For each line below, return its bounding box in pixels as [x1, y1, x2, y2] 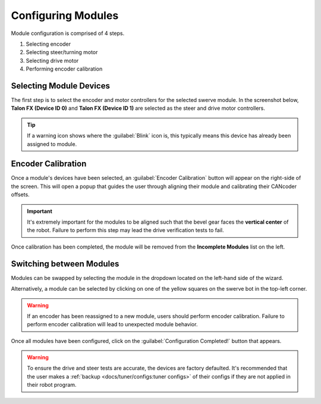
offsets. [11, 191, 30, 198]
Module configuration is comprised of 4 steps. [11, 30, 125, 37]
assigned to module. [27, 140, 77, 148]
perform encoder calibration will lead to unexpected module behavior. [27, 321, 198, 328]
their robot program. [27, 381, 77, 389]
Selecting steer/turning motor [26, 49, 98, 56]
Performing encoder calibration [26, 65, 103, 72]
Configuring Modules [11, 9, 119, 22]
